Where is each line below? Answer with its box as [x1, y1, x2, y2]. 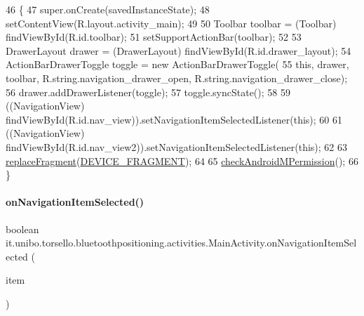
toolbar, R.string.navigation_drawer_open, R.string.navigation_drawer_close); [6, 70, 348, 85]
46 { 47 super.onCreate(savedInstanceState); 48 [6, 2, 210, 16]
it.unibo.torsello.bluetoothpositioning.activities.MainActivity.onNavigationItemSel [6, 235, 357, 250]
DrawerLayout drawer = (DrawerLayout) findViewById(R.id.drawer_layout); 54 [6, 43, 351, 58]
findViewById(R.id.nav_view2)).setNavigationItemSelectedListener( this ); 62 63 [6, 139, 348, 154]
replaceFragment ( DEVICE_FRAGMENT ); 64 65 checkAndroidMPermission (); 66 [6, 153, 358, 168]
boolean [6, 221, 39, 236]
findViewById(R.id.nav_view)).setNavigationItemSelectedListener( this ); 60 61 [6, 112, 343, 126]
